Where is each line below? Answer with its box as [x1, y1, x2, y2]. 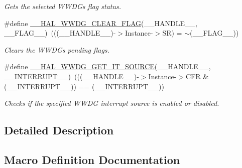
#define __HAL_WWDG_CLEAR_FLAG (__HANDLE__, [4, 18, 197, 28]
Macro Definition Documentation [4, 151, 180, 167]
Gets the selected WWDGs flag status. [4, 1, 122, 11]
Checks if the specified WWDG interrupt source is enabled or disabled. [4, 98, 219, 108]
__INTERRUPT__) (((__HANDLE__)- [4, 71, 139, 81]
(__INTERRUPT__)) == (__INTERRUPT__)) [4, 81, 164, 91]
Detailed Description [4, 122, 114, 138]
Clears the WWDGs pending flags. [4, 44, 109, 55]
